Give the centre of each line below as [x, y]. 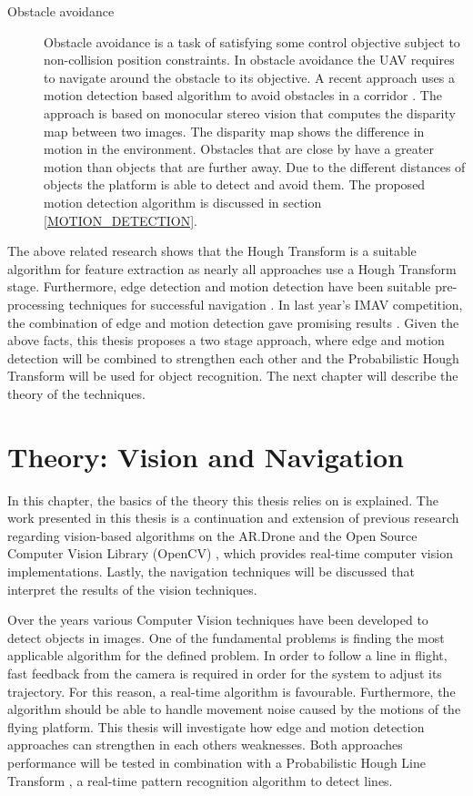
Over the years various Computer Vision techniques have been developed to [218, 620]
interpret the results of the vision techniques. [132, 589]
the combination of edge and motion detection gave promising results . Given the [233, 322]
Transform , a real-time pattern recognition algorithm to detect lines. [200, 780]
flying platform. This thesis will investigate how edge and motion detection [216, 726]
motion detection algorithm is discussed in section [183, 202]
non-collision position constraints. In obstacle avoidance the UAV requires [249, 60]
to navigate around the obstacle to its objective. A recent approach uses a [249, 77]
